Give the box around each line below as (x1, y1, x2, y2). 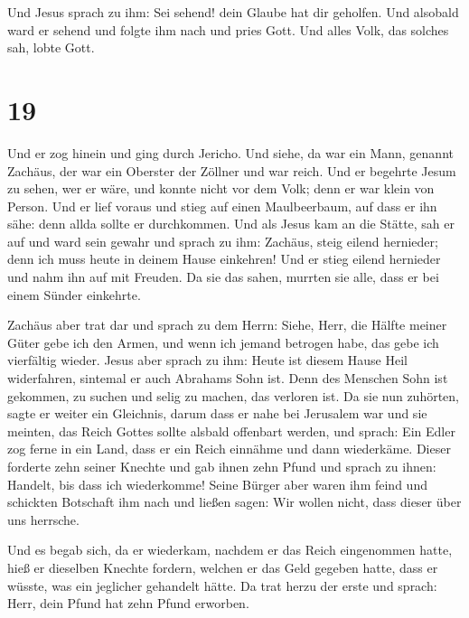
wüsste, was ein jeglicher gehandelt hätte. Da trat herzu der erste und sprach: (7, 576, 437, 595)
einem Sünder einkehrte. (7, 285, 141, 304)
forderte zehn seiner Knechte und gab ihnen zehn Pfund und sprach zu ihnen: (7, 457, 436, 475)
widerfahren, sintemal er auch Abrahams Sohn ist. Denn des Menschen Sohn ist (7, 369, 448, 388)
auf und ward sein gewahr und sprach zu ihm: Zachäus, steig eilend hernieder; (7, 231, 438, 250)
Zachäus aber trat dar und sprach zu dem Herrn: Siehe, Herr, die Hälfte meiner (7, 315, 447, 334)
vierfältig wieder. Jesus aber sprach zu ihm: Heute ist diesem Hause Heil (7, 351, 408, 370)
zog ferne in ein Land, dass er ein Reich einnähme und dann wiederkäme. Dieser (7, 439, 451, 458)
